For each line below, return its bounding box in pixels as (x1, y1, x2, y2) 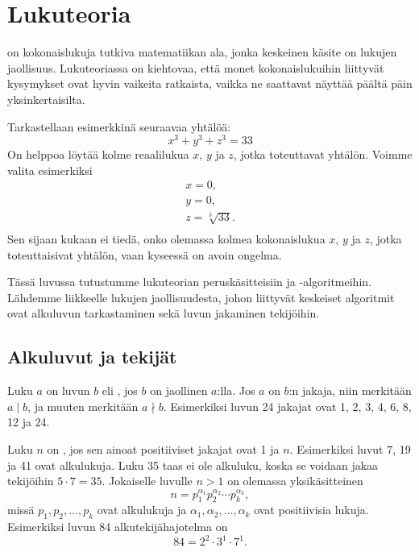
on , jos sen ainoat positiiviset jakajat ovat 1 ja (47, 440, 280, 457)
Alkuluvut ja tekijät (7, 344, 177, 369)
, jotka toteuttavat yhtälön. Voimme (233, 146, 413, 163)
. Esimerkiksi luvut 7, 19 (289, 440, 411, 457)
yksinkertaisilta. (7, 90, 85, 107)
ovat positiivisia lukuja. (254, 501, 369, 518)
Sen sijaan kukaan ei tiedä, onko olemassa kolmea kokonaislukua (7, 230, 326, 247)
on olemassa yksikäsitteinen (227, 472, 363, 489)
